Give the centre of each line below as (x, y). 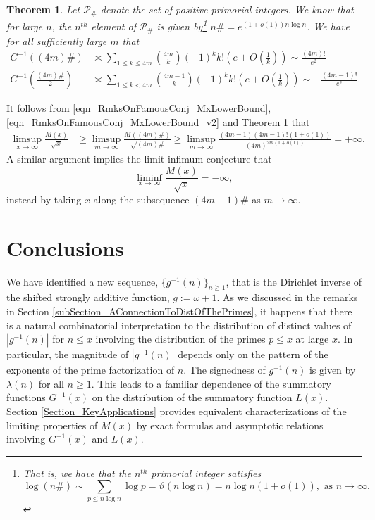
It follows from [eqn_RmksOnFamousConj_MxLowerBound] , (139, 108)
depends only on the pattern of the (253, 354)
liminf (149, 178)
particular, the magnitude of (68, 354)
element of (113, 26)
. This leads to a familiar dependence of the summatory (211, 383)
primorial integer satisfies (206, 473)
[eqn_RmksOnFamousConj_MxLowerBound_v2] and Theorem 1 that (158, 121)
